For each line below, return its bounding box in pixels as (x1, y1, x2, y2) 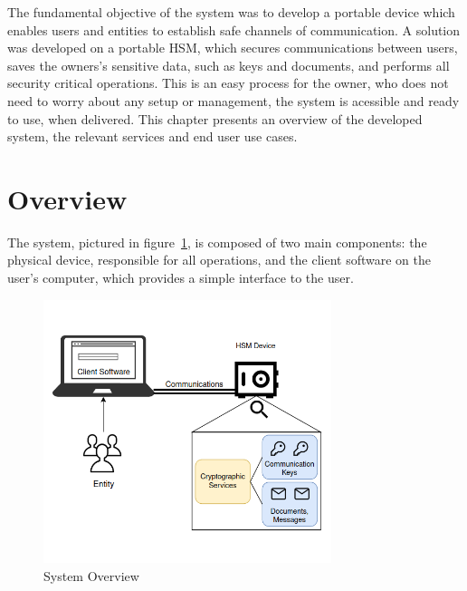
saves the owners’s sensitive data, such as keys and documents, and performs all (7, 55, 450, 74)
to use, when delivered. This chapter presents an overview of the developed (7, 109, 423, 128)
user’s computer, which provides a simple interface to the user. (7, 268, 354, 287)
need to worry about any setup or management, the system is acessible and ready (7, 91, 460, 110)
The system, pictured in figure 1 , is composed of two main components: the (7, 232, 427, 251)
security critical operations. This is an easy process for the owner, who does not (7, 73, 449, 92)
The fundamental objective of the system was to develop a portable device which (7, 3, 455, 21)
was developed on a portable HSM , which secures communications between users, (7, 38, 458, 57)
